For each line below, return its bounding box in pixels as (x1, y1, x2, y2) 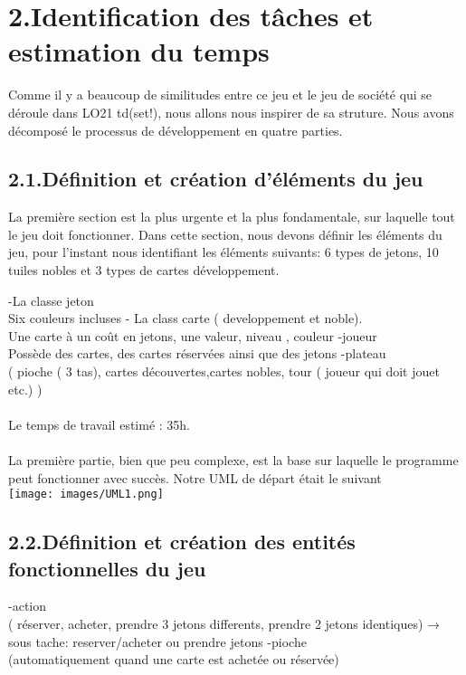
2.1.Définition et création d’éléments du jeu (8, 165, 423, 193)
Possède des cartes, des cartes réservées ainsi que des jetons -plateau (8, 344, 386, 363)
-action (8, 596, 46, 615)
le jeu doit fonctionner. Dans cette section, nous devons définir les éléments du (8, 224, 442, 243)
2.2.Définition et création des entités (8, 528, 356, 556)
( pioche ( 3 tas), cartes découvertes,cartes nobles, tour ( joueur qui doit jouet (8, 362, 440, 381)
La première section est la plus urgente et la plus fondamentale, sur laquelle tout (8, 207, 455, 226)
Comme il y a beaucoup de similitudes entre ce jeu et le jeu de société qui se (8, 85, 433, 104)
